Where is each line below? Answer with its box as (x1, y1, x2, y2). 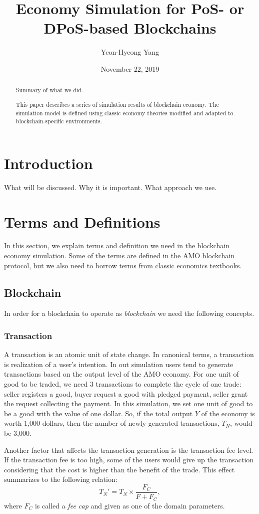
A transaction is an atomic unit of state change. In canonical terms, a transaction (4, 349, 254, 360)
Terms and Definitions (4, 211, 160, 232)
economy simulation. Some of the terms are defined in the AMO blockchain (4, 250, 235, 261)
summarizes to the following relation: (4, 474, 117, 484)
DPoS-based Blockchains (43, 18, 216, 38)
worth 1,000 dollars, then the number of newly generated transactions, (4, 418, 219, 428)
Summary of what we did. (15, 86, 83, 94)
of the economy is (201, 408, 255, 418)
